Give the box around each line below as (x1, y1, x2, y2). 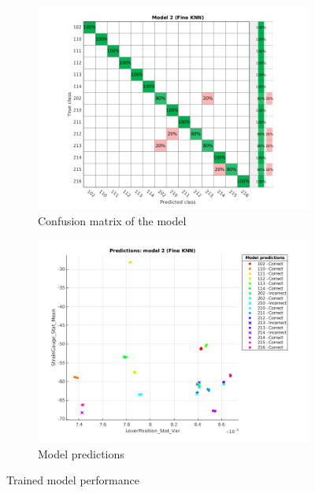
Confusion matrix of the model (38, 212, 187, 228)
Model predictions (38, 445, 124, 461)
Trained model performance (6, 472, 139, 488)
